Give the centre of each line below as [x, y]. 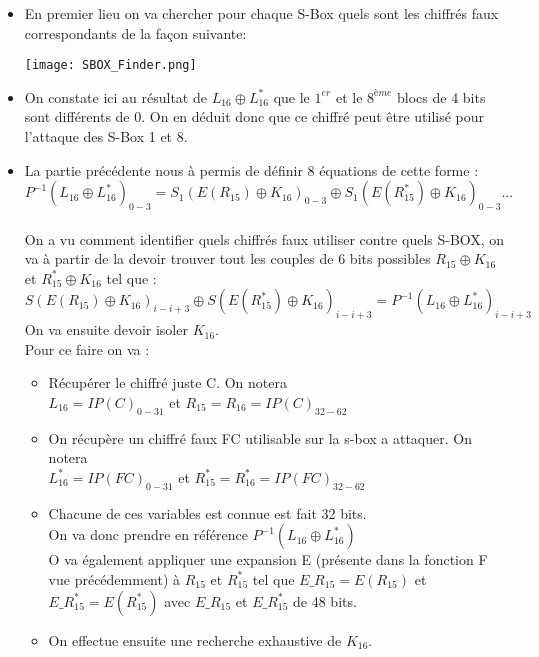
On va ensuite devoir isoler [106, 329]
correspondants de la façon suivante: [135, 32]
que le [291, 96]
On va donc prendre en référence [148, 534]
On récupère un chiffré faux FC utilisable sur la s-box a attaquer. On [260, 437]
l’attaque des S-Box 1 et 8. [106, 136]
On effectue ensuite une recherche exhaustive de [195, 639]
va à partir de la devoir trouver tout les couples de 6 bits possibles [227, 258]
